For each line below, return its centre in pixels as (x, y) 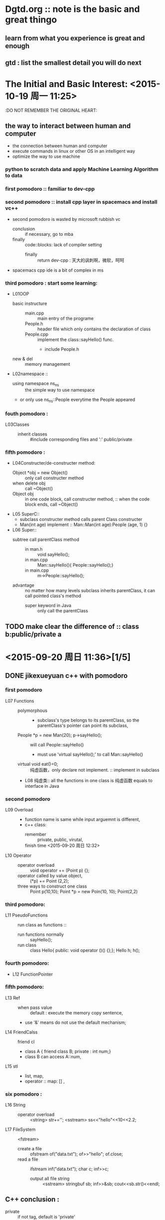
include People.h (62, 349)
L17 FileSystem (20, 1129)
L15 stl (12, 1066)
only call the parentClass (63, 611)
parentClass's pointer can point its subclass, (82, 725)
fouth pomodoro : (27, 413)
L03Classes (17, 424)
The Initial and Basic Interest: (67, 84)
